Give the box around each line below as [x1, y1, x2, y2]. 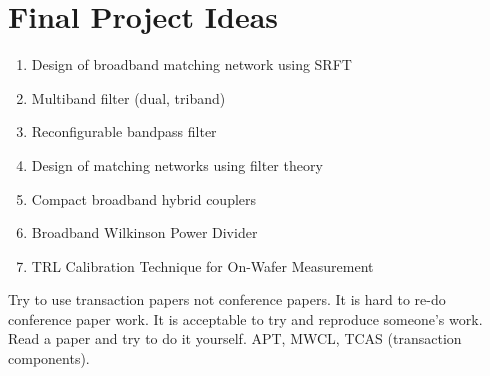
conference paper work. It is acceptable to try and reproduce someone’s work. [8, 308, 483, 329]
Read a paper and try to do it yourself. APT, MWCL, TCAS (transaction [8, 328, 462, 349]
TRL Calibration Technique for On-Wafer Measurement [31, 255, 374, 276]
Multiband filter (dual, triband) [31, 87, 226, 108]
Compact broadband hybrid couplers [31, 188, 257, 209]
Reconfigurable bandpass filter [31, 121, 217, 142]
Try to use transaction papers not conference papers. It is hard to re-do [8, 289, 446, 310]
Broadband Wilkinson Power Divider [31, 222, 258, 243]
